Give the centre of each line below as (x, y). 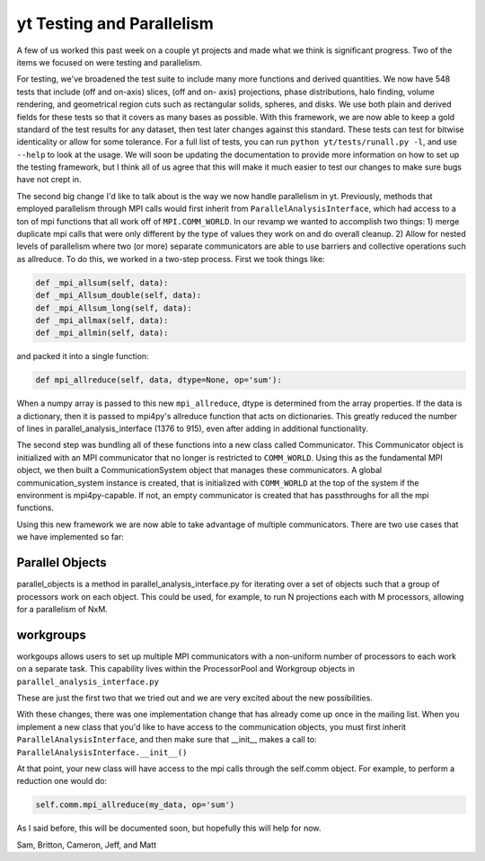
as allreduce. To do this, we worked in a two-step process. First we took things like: (171, 259)
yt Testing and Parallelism (115, 23)
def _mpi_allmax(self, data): (102, 320)
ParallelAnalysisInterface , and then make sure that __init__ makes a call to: (167, 740)
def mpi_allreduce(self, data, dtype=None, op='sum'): (159, 380)
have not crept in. (49, 180)
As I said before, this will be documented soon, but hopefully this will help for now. (169, 828)
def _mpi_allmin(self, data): (102, 333)
